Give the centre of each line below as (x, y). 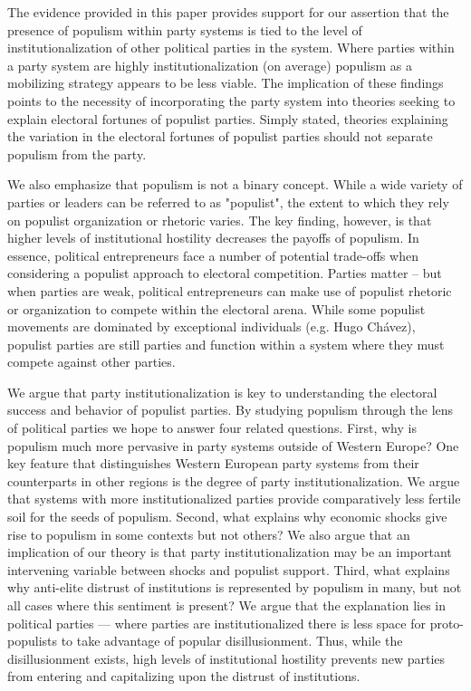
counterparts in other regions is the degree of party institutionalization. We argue (234, 480)
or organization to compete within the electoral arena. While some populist (216, 308)
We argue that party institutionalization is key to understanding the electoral (222, 392)
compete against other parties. (91, 362)
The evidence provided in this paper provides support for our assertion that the (228, 12)
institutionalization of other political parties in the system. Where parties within (231, 48)
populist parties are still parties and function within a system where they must (226, 344)
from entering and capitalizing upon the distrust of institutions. (184, 676)
